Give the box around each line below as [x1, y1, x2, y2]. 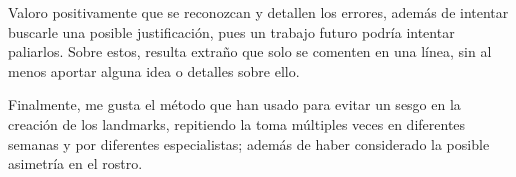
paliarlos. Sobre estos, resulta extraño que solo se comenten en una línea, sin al [8, 41, 492, 62]
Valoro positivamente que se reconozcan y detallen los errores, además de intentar [8, 2, 509, 22]
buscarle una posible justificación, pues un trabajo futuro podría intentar [8, 21, 455, 42]
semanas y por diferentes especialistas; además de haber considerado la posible [8, 133, 490, 154]
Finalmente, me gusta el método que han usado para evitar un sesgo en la [8, 94, 461, 115]
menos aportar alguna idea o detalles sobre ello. [8, 60, 300, 81]
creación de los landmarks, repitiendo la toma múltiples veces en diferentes [8, 113, 466, 134]
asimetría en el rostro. [8, 153, 143, 174]
